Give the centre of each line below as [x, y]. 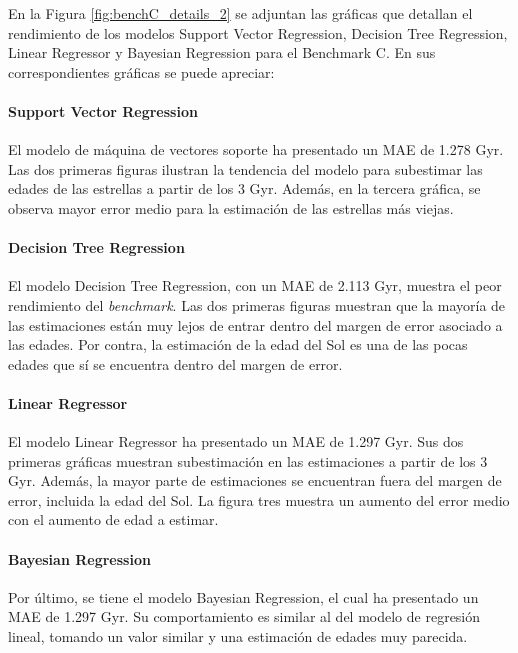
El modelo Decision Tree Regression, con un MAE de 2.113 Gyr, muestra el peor [255, 285]
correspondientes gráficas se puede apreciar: [141, 71]
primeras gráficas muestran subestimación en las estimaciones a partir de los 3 [248, 460]
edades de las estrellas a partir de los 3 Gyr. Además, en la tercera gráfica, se [244, 188]
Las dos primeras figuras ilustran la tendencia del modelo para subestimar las [245, 168]
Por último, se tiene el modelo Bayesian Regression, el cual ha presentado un [243, 596]
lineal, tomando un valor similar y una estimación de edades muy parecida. [238, 636]
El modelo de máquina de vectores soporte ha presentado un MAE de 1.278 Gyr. [256, 149]
